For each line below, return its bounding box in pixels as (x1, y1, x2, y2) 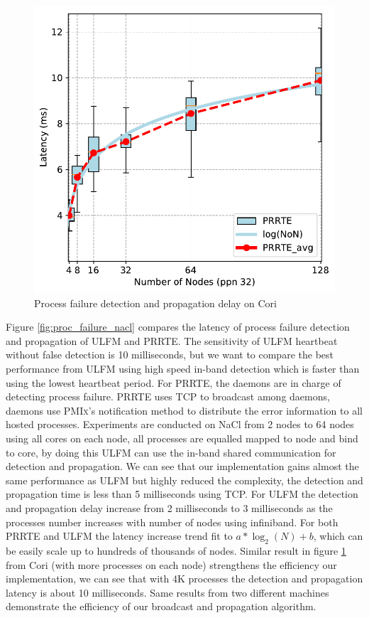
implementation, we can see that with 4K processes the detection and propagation (6, 571, 363, 586)
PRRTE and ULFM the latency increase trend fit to (6, 528, 233, 543)
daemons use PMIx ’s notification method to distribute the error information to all (6, 403, 363, 417)
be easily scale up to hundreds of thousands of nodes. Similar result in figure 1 (6, 543, 346, 558)
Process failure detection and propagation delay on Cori (34, 295, 277, 310)
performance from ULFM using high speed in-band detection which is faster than (6, 361, 360, 375)
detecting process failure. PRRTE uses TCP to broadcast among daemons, (6, 389, 330, 404)
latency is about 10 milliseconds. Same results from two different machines (6, 585, 329, 600)
